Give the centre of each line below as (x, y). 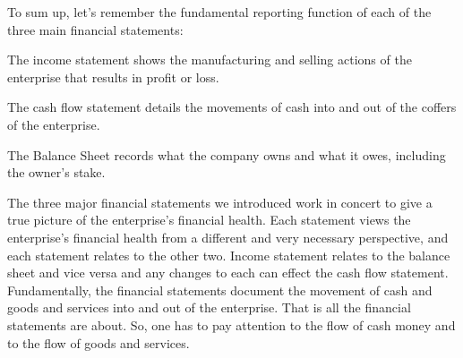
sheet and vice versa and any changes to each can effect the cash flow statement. (228, 273)
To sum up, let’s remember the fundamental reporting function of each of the (219, 12)
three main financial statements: (95, 29)
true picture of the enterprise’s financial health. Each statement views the (209, 220)
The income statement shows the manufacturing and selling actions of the (210, 60)
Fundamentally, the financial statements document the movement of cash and (220, 290)
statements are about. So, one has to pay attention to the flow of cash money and (231, 324)
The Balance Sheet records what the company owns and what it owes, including (227, 154)
